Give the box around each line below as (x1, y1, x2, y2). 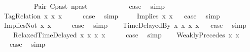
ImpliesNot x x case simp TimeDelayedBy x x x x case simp (3, 20, 247, 30)
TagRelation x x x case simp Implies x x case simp (3, 10, 220, 20)
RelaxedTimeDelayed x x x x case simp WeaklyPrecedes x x (13, 29, 240, 39)
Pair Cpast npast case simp (34, 1, 165, 11)
